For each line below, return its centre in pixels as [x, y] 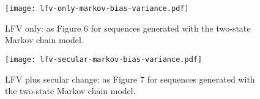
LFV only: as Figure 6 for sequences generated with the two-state [128, 28]
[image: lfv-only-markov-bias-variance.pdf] [97, 9]
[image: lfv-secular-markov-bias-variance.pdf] [104, 59]
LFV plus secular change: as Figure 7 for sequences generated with [130, 79]
